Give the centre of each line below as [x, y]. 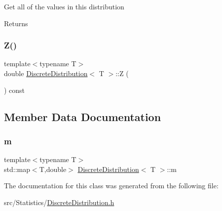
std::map [17, 169]
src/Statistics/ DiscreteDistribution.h [59, 202]
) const [15, 90]
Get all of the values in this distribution [64, 6]
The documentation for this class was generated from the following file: [111, 186]
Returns [16, 23]
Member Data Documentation [83, 116]
